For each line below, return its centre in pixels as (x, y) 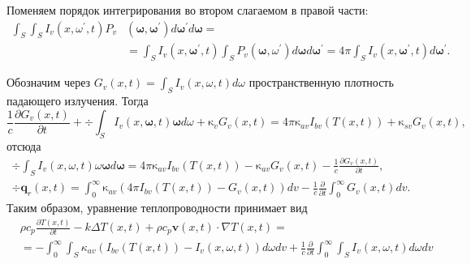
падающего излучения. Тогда (78, 101)
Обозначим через (49, 82)
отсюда (24, 145)
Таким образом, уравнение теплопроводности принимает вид (157, 208)
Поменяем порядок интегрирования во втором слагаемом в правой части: (188, 10)
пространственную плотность (321, 82)
